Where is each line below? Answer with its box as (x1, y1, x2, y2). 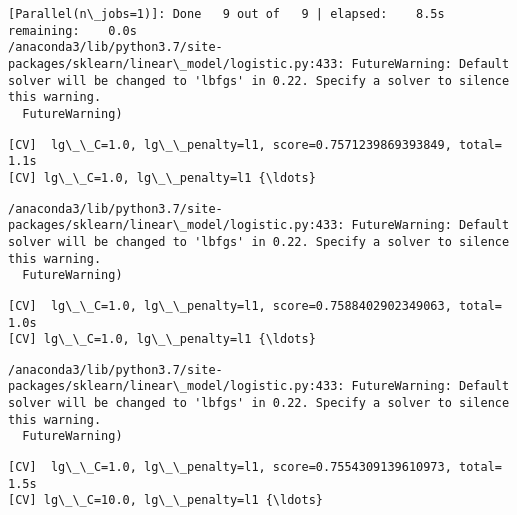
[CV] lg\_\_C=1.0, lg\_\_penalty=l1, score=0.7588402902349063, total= (8, 298, 502, 313)
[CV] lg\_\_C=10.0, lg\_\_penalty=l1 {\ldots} (8, 493, 323, 508)
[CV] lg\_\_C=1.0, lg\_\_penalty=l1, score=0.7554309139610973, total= (8, 460, 502, 475)
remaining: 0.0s (8, 23, 137, 38)
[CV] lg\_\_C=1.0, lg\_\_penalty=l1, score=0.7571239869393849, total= (8, 137, 502, 152)
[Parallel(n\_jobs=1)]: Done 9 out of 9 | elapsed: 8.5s (8, 7, 445, 21)
